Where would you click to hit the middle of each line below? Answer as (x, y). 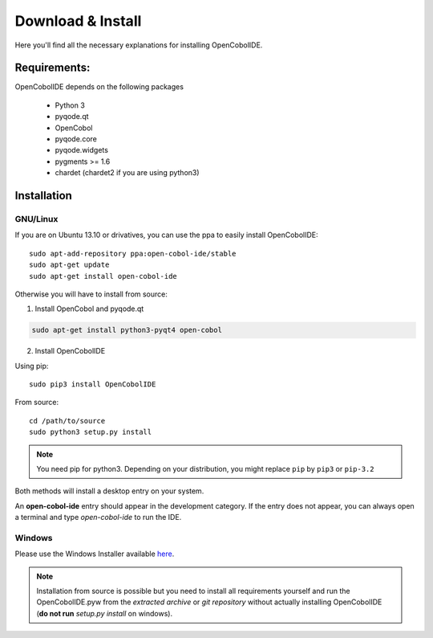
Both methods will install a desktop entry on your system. (109, 491)
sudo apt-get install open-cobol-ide (103, 276)
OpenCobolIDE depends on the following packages (99, 87)
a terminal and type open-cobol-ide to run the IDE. (98, 517)
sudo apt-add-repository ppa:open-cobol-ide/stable (133, 254)
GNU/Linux (36, 219)
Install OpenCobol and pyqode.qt (89, 309)
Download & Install (78, 21)
